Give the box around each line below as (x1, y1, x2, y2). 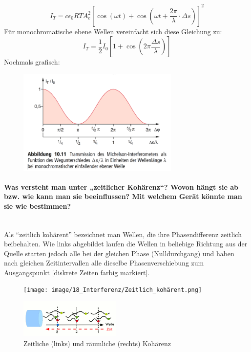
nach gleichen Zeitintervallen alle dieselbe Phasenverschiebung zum (4, 258, 204, 268)
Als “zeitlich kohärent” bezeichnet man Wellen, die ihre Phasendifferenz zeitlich (4, 229, 242, 239)
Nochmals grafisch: (4, 57, 60, 67)
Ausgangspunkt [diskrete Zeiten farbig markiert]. (4, 267, 150, 278)
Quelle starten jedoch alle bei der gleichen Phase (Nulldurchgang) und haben (4, 248, 234, 258)
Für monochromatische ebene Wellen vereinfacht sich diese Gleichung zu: (4, 26, 222, 36)
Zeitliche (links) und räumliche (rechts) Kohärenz (23, 338, 171, 348)
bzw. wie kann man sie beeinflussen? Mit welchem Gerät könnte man (4, 191, 242, 201)
